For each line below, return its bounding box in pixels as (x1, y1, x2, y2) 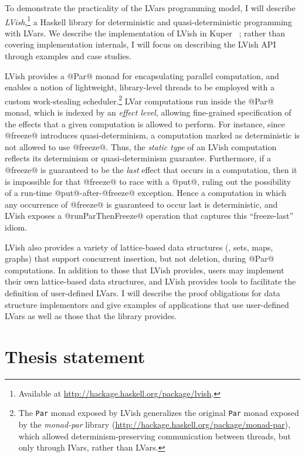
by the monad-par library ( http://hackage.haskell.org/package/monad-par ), (18, 418, 290, 431)
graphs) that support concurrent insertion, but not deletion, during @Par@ (5, 252, 274, 265)
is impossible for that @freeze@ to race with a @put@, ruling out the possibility (5, 175, 292, 187)
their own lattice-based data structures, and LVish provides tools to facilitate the (5, 275, 296, 287)
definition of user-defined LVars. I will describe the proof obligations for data (5, 286, 280, 299)
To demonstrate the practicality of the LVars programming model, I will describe (5, 2, 296, 13)
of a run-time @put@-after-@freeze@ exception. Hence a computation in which (5, 187, 287, 199)
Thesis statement (5, 344, 145, 368)
